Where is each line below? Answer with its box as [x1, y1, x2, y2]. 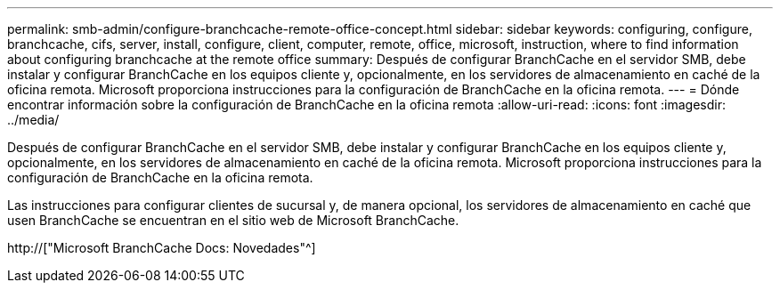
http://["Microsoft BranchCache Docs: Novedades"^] [7, 240, 316, 255]
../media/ [7, 112, 60, 127]
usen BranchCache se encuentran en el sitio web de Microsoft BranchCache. [7, 213, 459, 228]
